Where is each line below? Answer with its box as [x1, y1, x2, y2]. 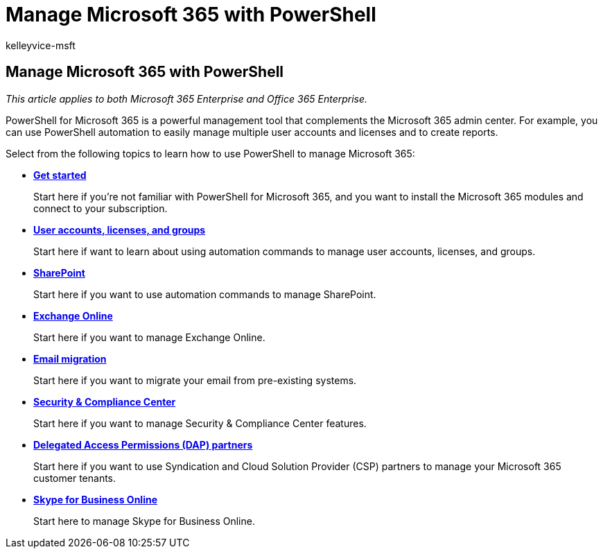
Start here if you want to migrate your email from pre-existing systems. [33, 374, 357, 386]
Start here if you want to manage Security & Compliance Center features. [33, 417, 367, 429]
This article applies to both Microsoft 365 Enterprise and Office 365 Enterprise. [6, 92, 368, 105]
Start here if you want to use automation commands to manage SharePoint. [33, 288, 376, 300]
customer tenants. [33, 471, 116, 484]
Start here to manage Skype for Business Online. [33, 514, 255, 527]
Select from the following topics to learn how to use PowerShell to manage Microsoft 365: [6, 147, 415, 159]
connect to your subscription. [33, 202, 168, 214]
